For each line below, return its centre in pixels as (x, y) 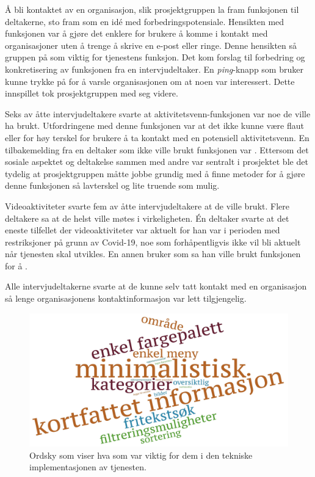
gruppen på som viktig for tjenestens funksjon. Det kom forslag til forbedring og (155, 57)
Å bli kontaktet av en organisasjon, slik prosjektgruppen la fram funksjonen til (152, 9)
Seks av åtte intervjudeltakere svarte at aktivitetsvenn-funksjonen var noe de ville (158, 113)
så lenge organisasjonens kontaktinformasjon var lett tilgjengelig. (126, 298)
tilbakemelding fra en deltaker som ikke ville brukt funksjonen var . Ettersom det (157, 149)
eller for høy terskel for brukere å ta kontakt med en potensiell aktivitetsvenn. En (157, 137)
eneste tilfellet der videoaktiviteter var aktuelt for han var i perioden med (143, 230)
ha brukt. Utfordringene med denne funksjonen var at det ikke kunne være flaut (154, 126)
